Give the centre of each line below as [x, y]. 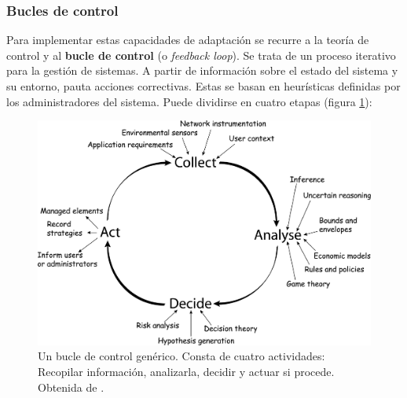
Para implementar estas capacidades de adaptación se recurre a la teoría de [188, 40]
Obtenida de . [71, 387]
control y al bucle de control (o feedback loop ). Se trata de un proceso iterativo [201, 55]
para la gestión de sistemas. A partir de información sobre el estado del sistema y [202, 70]
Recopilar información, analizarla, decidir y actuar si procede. [186, 371]
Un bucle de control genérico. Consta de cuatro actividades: [181, 356]
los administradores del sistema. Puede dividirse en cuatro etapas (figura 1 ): [189, 101]
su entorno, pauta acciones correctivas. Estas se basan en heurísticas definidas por [203, 86]
